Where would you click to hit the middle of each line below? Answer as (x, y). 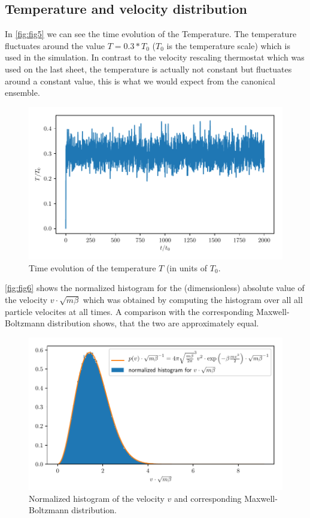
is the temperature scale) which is (228, 45)
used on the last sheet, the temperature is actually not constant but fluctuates (148, 69)
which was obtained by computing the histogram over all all (193, 300)
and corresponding (208, 498)
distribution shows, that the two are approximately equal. (153, 323)
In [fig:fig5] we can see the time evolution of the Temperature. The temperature (151, 34)
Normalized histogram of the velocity (97, 498)
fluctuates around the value (55, 45)
